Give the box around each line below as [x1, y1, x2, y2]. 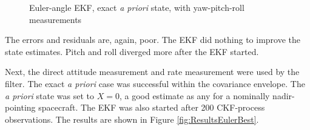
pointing [5, 101, 36, 114]
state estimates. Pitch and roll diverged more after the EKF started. [5, 45, 259, 57]
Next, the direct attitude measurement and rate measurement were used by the [5, 65, 300, 78]
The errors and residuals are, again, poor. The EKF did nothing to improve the [5, 33, 301, 46]
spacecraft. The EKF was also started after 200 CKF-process [38, 101, 265, 114]
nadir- [272, 89, 295, 102]
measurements [29, 13, 82, 25]
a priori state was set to [5, 89, 95, 102]
